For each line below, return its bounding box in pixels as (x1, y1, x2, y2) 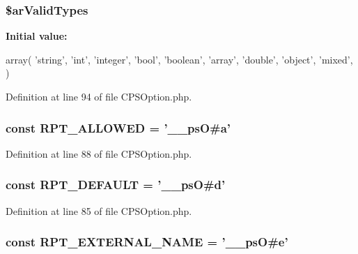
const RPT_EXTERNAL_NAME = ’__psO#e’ (6, 233, 288, 251)
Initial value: (6, 29, 68, 43)
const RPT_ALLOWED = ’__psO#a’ (6, 119, 231, 136)
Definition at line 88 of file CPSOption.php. (6, 146, 192, 160)
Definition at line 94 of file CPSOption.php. (6, 89, 192, 103)
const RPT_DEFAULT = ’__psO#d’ (6, 176, 226, 193)
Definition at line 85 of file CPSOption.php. (6, 203, 192, 218)
